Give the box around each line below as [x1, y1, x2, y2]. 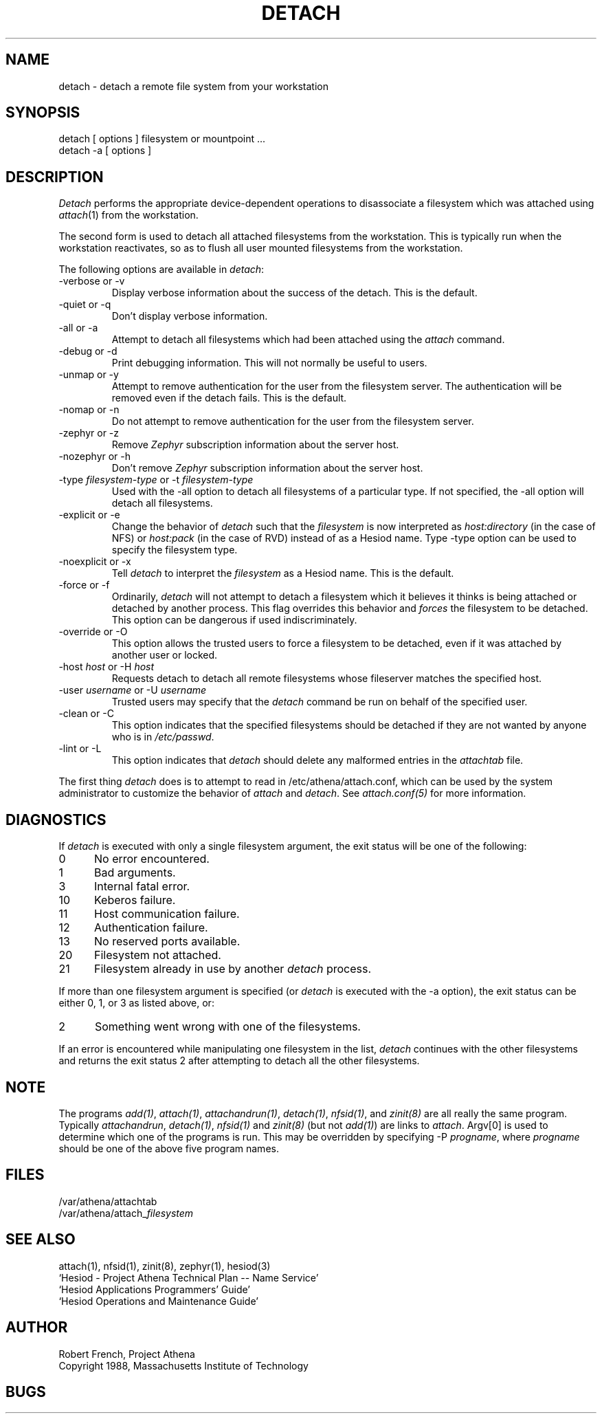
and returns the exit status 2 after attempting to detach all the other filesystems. [58, 1055, 420, 1067]
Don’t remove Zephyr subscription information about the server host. [111, 462, 423, 474]
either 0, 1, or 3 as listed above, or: [58, 997, 214, 1009]
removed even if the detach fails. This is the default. [111, 392, 347, 404]
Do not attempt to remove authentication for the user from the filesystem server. [111, 415, 474, 428]
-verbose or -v [58, 275, 125, 287]
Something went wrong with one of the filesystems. [94, 1020, 361, 1034]
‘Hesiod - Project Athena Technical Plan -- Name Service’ [58, 1271, 319, 1284]
